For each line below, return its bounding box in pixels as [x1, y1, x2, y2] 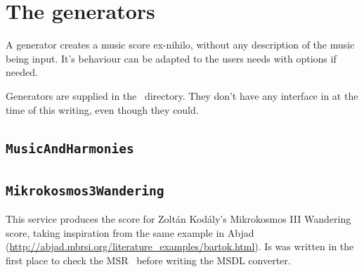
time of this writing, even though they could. [6, 102, 199, 117]
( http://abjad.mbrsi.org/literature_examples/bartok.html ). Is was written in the [6, 239, 354, 254]
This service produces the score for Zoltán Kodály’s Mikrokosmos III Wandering [6, 212, 351, 226]
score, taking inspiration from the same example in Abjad [6, 225, 254, 240]
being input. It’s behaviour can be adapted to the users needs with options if [6, 51, 337, 65]
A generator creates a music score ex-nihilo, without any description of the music [6, 37, 355, 52]
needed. [6, 65, 38, 79]
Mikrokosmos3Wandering [6, 183, 164, 198]
